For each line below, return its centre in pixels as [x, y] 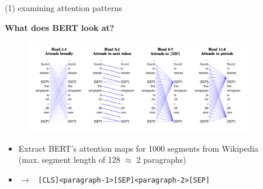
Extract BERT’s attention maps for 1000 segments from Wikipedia [139, 148]
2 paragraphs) [161, 160]
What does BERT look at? [60, 27]
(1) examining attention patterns [63, 8]
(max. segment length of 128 [69, 160]
